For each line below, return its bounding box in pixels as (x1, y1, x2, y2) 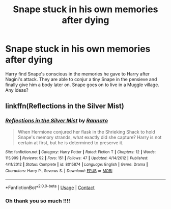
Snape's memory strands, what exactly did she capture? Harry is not (17, 134, 162, 140)
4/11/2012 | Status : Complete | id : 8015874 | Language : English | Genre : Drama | (5, 162, 148, 167)
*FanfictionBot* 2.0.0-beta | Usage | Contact (5, 184, 95, 191)
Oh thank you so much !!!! (5, 197, 70, 204)
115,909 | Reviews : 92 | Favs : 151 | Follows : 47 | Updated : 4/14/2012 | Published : (5, 155, 149, 161)
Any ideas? (5, 87, 29, 93)
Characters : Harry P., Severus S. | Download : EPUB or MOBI (5, 168, 113, 173)
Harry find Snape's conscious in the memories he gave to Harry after (5, 70, 150, 77)
